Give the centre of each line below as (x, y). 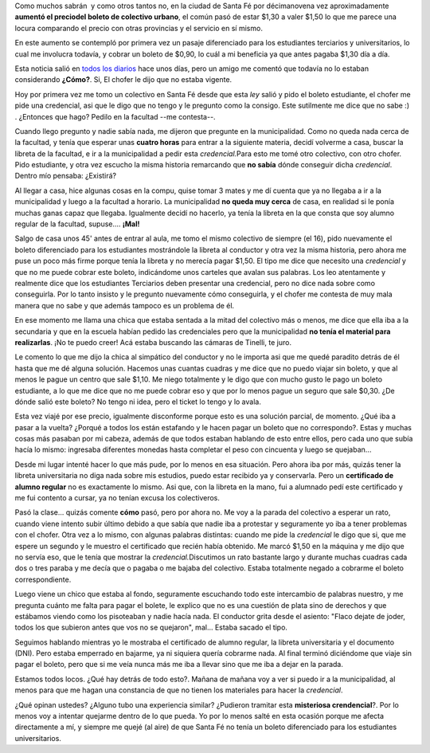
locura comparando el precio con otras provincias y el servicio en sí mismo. (139, 28)
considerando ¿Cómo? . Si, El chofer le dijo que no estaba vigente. (123, 80)
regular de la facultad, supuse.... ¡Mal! (77, 224)
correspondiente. (43, 579)
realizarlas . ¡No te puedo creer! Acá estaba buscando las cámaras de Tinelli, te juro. (153, 342)
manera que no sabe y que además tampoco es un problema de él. (125, 305)
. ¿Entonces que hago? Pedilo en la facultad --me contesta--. (115, 116)
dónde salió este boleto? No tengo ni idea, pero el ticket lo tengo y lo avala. (138, 402)
